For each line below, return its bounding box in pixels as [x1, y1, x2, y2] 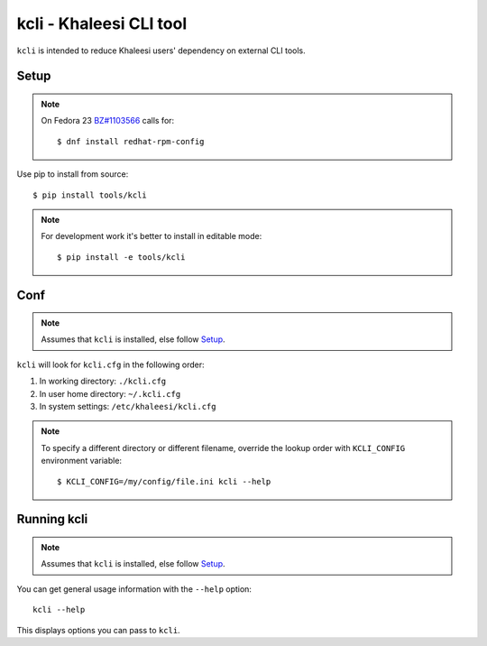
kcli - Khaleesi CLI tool [16, 14, 188, 33]
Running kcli [16, 512, 88, 527]
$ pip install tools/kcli [32, 189, 148, 200]
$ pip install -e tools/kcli [57, 252, 186, 262]
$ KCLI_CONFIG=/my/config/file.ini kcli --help [57, 476, 271, 486]
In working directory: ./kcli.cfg [39, 375, 167, 387]
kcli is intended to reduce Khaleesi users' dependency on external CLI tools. [16, 45, 306, 56]
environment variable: [41, 456, 122, 466]
